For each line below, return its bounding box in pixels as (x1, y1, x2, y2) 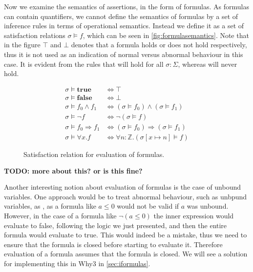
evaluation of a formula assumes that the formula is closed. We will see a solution (4, 249, 248, 259)
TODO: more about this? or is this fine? (4, 165, 143, 175)
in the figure (4, 39, 41, 50)
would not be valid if (117, 201, 179, 211)
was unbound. (187, 201, 229, 211)
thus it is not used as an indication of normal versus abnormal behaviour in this (4, 49, 243, 59)
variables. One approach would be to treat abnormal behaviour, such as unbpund (4, 191, 247, 201)
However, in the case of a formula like (4, 210, 117, 220)
